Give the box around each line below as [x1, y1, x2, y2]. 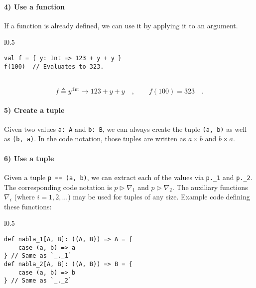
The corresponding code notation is [4, 182, 112, 192]
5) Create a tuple [4, 104, 65, 115]
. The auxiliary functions [172, 182, 248, 192]
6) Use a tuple [4, 153, 54, 163]
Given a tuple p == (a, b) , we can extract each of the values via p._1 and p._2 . [4, 172, 253, 182]
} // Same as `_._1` [4, 252, 72, 260]
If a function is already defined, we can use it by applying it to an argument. [4, 20, 238, 30]
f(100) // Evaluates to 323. [4, 63, 104, 70]
